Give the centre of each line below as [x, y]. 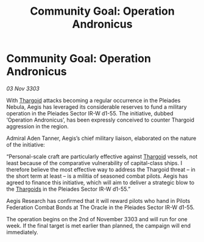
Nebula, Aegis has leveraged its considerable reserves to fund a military [97, 107]
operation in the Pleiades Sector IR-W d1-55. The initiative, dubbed [90, 113]
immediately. [22, 232]
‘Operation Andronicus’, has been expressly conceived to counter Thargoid [100, 120]
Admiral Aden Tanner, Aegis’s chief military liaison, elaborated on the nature [101, 138]
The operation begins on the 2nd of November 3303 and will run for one [97, 219]
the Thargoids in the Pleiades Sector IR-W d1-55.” [69, 189]
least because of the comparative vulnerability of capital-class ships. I [94, 163]
